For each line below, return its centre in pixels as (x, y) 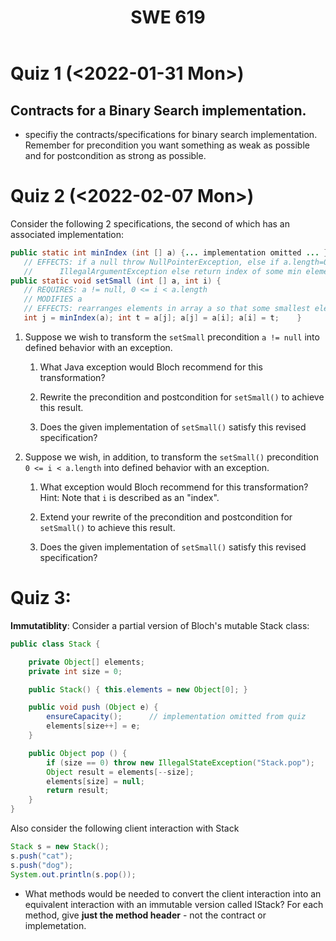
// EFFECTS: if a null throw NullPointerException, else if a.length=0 (176, 262)
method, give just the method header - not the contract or (145, 915)
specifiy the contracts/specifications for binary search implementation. (171, 134)
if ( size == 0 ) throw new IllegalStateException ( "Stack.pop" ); (180, 762)
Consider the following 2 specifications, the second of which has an (150, 223)
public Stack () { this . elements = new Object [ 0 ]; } (138, 689)
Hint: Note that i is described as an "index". (129, 497)
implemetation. (55, 925)
